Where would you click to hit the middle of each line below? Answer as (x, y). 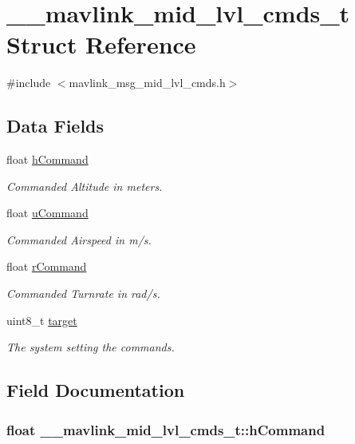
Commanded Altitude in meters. (85, 186)
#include (29, 83)
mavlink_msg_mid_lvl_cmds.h (147, 83)
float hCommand (47, 159)
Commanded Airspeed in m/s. (79, 239)
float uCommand (47, 213)
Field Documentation (96, 390)
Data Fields (55, 126)
